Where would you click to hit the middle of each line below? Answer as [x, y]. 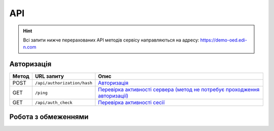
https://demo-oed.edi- [224, 40]
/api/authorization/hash [63, 83]
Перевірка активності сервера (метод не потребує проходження [179, 90]
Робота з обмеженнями [49, 117]
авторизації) [113, 96]
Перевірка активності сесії [131, 103]
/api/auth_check [54, 102]
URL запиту [49, 76]
